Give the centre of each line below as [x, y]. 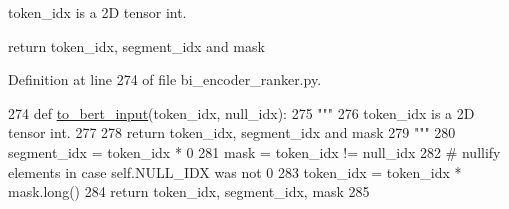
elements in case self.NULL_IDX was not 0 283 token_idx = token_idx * [235, 171]
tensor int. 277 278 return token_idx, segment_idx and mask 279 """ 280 [232, 132]
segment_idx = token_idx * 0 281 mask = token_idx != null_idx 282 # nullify [254, 151]
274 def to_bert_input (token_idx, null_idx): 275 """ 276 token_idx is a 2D [241, 112]
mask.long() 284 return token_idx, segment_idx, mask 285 [189, 191]
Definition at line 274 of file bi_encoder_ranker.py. [165, 79]
